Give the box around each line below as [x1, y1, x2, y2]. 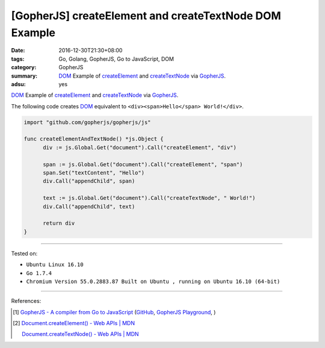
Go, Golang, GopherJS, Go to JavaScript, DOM [58, 55, 175, 63]
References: [11, 297, 42, 305]
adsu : [11, 80, 26, 87]
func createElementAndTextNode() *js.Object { [23, 135, 164, 143]
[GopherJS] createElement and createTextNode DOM [11, 9, 281, 22]
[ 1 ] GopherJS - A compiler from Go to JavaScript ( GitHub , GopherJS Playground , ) [13, 308, 216, 315]
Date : [11, 47, 25, 54]
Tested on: [11, 250, 38, 257]
